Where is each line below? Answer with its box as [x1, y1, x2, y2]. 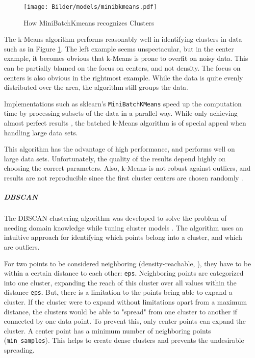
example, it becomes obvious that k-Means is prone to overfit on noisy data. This [4, 53, 248, 63]
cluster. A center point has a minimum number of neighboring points [4, 325, 211, 335]
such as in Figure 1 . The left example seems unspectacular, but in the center [4, 43, 234, 53]
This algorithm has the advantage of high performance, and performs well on [4, 144, 235, 154]
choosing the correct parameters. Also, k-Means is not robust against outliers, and [4, 163, 251, 173]
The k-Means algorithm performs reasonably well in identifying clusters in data [4, 34, 242, 44]
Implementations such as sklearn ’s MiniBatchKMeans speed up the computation [4, 98, 242, 108]
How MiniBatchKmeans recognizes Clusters [24, 17, 154, 27]
